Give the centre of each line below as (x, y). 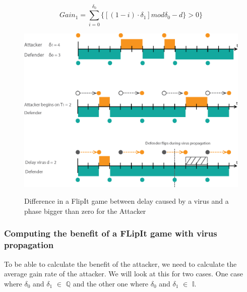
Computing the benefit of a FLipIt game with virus (111, 233)
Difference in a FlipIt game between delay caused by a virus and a (127, 201)
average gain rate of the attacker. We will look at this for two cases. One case (124, 274)
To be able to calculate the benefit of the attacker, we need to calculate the (120, 264)
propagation (29, 245)
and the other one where (111, 283)
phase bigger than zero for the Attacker (85, 211)
